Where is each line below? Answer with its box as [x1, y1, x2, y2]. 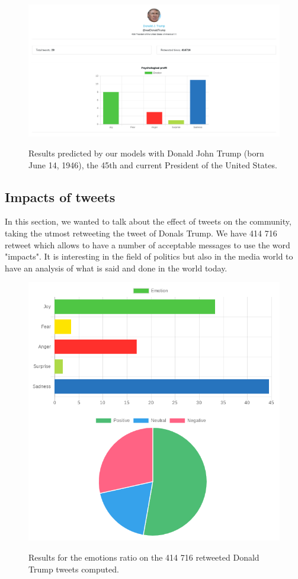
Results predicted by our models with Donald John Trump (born [28, 146, 264, 159]
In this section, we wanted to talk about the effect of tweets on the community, [5, 215, 291, 228]
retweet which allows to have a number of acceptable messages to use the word [5, 238, 290, 251]
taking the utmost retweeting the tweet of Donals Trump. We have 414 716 [5, 226, 277, 239]
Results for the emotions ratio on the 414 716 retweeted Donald [28, 551, 259, 564]
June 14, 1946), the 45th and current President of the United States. [28, 158, 277, 171]
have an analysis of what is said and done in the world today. [5, 261, 227, 274]
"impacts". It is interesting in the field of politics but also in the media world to [5, 250, 293, 263]
